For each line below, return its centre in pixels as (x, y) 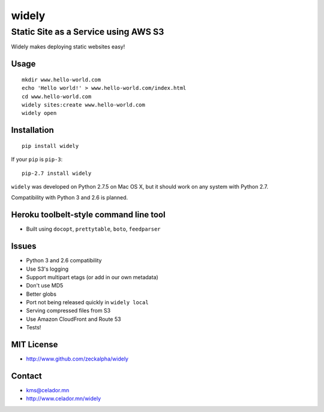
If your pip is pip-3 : (37, 159)
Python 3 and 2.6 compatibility (64, 260)
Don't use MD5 (45, 286)
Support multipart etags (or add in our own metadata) (92, 277)
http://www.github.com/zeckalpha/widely (77, 359)
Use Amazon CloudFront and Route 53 (73, 319)
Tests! (34, 328)
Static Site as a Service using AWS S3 (88, 32)
